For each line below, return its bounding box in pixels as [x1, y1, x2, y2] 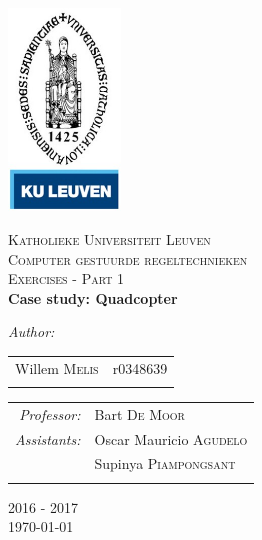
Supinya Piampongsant [94, 453, 236, 474]
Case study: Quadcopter [8, 287, 178, 308]
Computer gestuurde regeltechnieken [8, 248, 248, 269]
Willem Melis [15, 357, 99, 378]
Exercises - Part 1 [8, 268, 125, 289]
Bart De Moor [94, 403, 185, 424]
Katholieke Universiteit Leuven [8, 228, 211, 249]
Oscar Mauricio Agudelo [94, 428, 248, 449]
